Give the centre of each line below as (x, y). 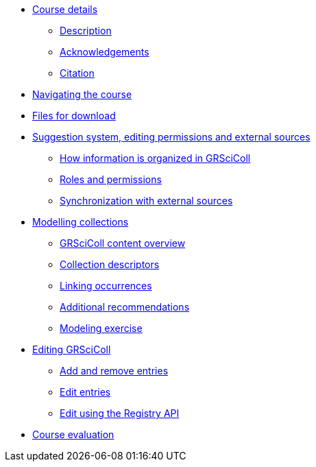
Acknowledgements (105, 52)
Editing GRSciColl (72, 349)
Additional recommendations (125, 307)
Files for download (74, 116)
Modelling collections (81, 222)
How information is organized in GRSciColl (155, 158)
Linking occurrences (106, 286)
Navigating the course (82, 94)
